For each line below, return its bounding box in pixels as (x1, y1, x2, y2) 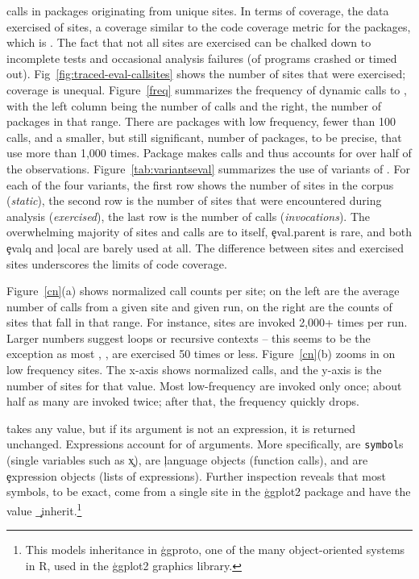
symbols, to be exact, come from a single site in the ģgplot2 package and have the (6, 483, 411, 500)
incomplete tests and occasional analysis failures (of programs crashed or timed (6, 49, 397, 66)
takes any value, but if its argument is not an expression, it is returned (6, 419, 356, 436)
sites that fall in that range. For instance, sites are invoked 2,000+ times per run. (6, 314, 408, 331)
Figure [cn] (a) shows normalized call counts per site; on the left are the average (6, 282, 400, 299)
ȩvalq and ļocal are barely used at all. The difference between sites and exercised (6, 239, 404, 256)
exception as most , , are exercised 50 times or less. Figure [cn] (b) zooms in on (6, 345, 396, 362)
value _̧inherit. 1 (6, 499, 82, 519)
